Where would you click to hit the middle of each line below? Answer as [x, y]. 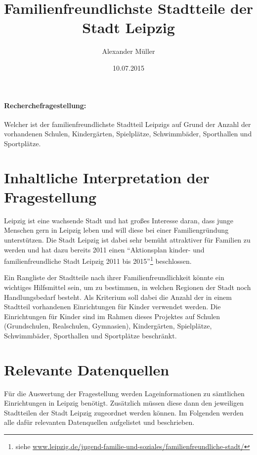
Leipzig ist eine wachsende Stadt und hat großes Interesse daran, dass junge [119, 220]
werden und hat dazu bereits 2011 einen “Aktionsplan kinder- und [104, 249]
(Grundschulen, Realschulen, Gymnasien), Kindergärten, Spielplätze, [108, 326]
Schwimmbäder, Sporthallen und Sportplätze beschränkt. [90, 335]
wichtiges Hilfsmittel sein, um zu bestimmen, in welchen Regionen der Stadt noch [128, 287]
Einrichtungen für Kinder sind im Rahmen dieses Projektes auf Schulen [112, 316]
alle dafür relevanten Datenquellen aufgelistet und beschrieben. [99, 422]
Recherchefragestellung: [45, 105]
